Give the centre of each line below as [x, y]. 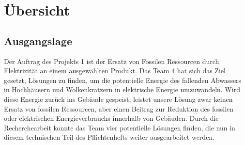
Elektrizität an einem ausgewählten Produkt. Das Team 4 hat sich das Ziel [115, 71]
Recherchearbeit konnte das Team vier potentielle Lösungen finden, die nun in [120, 127]
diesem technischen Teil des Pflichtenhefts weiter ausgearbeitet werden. [109, 137]
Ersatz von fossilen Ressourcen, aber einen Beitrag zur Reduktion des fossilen [119, 108]
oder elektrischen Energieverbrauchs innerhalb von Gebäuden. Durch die [111, 118]
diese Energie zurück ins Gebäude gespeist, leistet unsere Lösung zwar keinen [118, 99]
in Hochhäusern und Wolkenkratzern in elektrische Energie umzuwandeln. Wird [122, 89]
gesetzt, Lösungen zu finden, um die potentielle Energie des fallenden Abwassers [123, 80]
